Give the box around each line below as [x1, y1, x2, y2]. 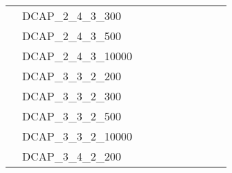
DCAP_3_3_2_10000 [22, 128, 132, 144]
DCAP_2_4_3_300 [22, 8, 121, 24]
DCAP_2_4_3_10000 [22, 48, 132, 64]
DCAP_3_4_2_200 [22, 148, 121, 164]
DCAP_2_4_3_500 [22, 28, 121, 44]
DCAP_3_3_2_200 [22, 68, 121, 84]
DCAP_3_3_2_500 [22, 108, 121, 124]
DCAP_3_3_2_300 [22, 88, 121, 104]
